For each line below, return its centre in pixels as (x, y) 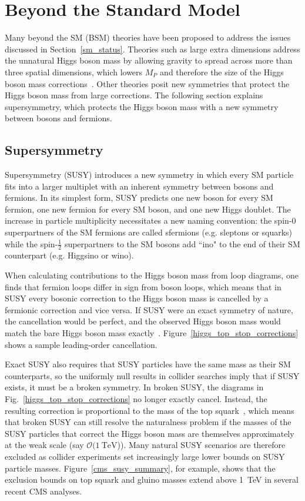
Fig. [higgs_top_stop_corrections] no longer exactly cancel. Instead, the (136, 399)
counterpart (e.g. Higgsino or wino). (69, 255)
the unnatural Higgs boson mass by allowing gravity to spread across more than (149, 60)
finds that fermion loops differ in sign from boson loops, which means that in (143, 286)
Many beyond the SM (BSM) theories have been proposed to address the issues (148, 37)
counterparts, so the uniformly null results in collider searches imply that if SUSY (152, 375)
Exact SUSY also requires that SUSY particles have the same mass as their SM (148, 364)
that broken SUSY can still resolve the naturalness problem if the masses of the (148, 422)
